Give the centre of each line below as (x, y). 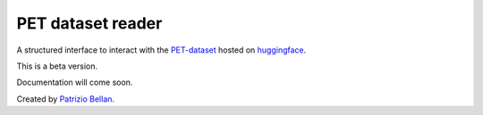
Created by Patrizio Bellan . (66, 99)
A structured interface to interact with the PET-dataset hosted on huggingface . (161, 50)
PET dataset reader (89, 23)
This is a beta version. (57, 66)
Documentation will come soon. (75, 82)
